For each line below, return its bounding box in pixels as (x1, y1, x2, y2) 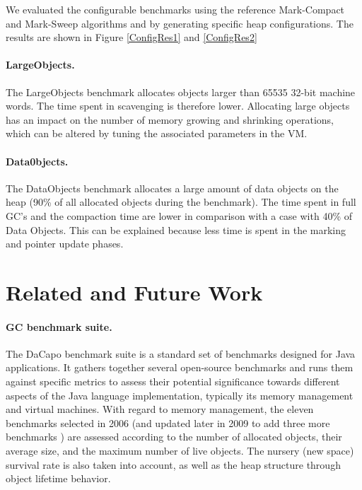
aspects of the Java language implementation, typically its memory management (6, 387, 354, 402)
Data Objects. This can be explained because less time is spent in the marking (6, 222, 346, 237)
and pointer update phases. (6, 236, 124, 251)
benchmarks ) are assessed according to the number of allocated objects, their (6, 429, 342, 444)
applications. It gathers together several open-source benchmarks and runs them (6, 360, 354, 375)
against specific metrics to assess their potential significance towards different (6, 374, 340, 389)
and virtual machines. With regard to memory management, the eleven (6, 402, 314, 416)
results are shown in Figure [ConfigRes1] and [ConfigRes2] (6, 30, 257, 45)
